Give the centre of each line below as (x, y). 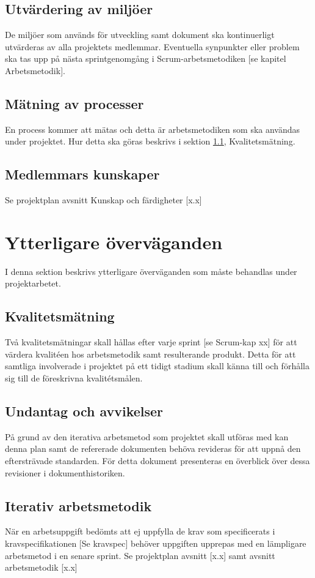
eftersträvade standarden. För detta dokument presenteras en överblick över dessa (157, 461)
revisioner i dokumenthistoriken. (65, 472)
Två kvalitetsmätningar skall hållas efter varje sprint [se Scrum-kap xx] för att (151, 342)
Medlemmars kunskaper (82, 174)
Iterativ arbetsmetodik (78, 505)
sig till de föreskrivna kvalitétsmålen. (74, 378)
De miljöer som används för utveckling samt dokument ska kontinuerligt (140, 35)
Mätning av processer (74, 103)
